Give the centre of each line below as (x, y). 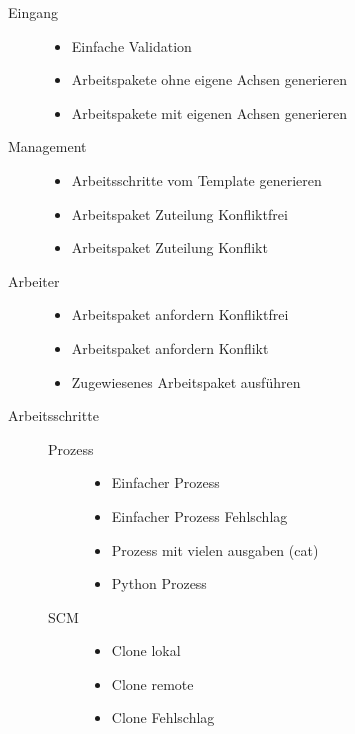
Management (47, 146)
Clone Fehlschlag (163, 717)
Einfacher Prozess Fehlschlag (199, 515)
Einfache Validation (131, 45)
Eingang (33, 12)
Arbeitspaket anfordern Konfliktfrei (180, 314)
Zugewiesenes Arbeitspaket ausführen (186, 381)
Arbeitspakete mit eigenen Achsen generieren (209, 112)
